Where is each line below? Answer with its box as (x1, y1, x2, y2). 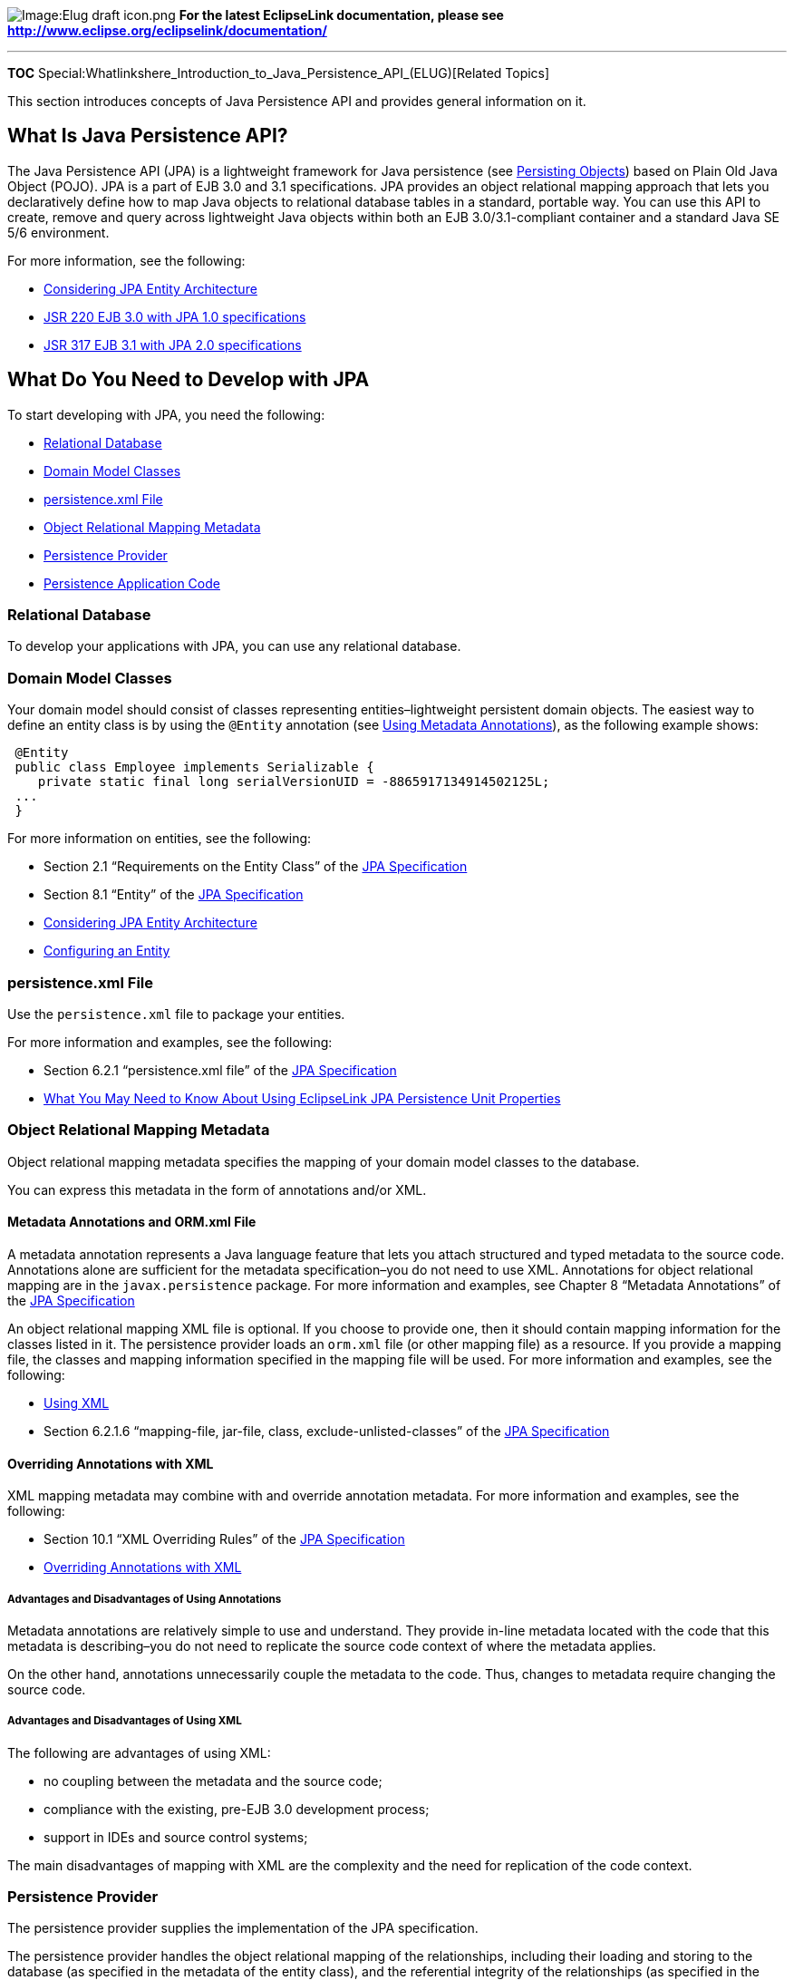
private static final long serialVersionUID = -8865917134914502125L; (37, 774, 550, 790)
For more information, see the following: (7, 252, 246, 268)
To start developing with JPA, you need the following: (7, 406, 325, 422)
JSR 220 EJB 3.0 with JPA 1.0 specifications (44, 308, 306, 325)
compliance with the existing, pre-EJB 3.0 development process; (44, 1800, 430, 1817)
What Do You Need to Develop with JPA (7, 368, 370, 392)
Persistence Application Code (44, 575, 220, 591)
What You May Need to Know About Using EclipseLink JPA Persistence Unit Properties (44, 1090, 561, 1106)
